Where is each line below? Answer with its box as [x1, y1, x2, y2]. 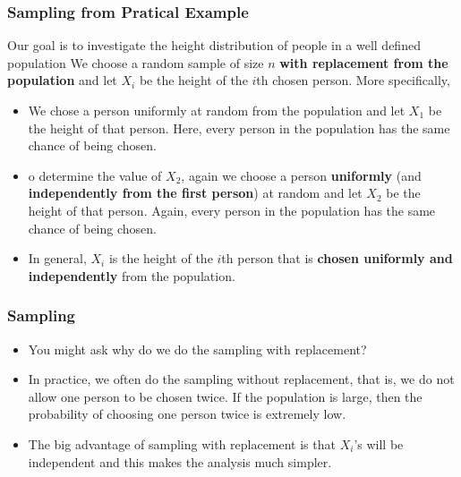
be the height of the [139, 71, 248, 89]
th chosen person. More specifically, [256, 71, 450, 89]
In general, [28, 249, 87, 268]
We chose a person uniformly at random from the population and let [28, 101, 406, 119]
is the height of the [108, 249, 213, 268]
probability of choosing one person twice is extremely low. [28, 405, 346, 423]
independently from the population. [28, 266, 235, 285]
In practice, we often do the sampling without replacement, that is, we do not [28, 370, 455, 388]
